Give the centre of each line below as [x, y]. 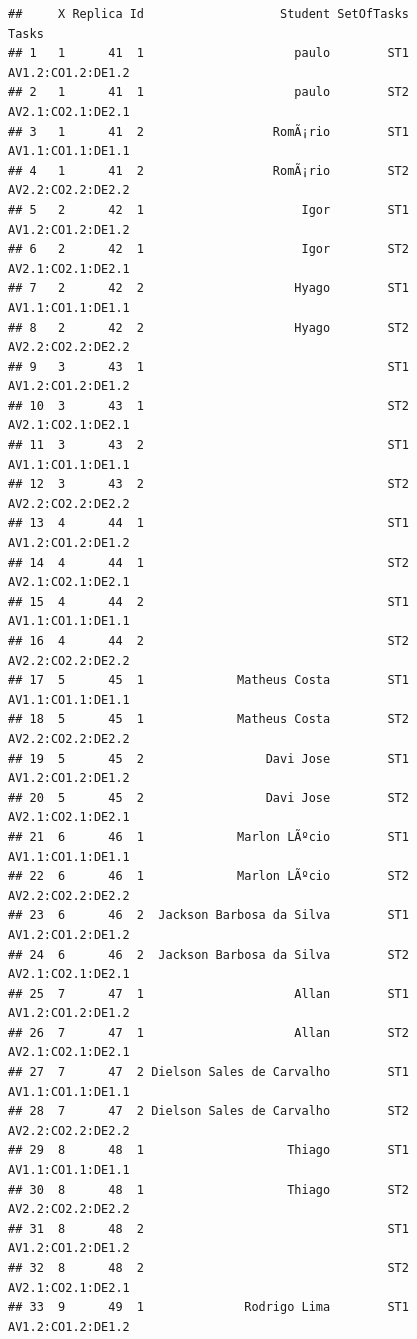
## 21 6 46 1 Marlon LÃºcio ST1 [208, 836]
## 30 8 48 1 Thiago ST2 [208, 1189]
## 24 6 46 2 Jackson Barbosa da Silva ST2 [208, 954]
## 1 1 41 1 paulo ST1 [208, 53]
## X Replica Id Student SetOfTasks [208, 14]
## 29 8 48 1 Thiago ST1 [208, 1150]
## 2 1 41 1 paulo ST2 [208, 92]
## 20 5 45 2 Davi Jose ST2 [208, 797]
